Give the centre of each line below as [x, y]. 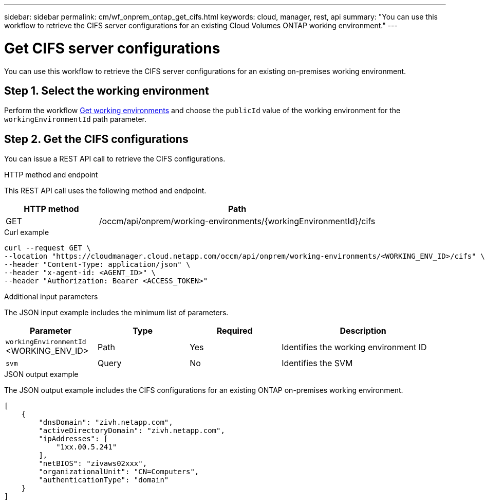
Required [235, 331]
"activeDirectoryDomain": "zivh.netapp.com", [132, 431]
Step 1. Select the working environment [107, 91]
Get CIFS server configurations [112, 48]
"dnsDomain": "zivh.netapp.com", [106, 422]
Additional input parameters [51, 297]
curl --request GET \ [48, 248]
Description [363, 331]
